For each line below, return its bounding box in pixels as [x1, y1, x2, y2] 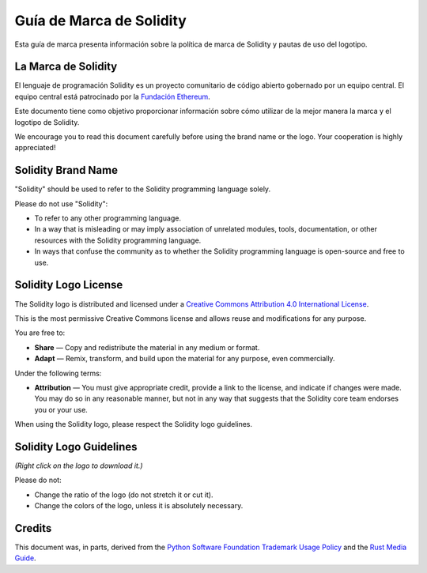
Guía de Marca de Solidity [14, 12, 187, 29]
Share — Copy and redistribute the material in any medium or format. [34, 342, 260, 352]
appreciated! [14, 143, 56, 153]
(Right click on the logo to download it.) [14, 461, 143, 470]
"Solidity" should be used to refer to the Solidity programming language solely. [14, 184, 271, 194]
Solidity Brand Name [14, 164, 119, 177]
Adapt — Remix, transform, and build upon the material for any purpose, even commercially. [34, 354, 335, 364]
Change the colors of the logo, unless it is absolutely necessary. [34, 501, 244, 511]
